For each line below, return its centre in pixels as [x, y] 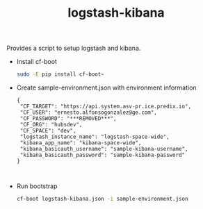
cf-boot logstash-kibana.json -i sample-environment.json [102, 199]
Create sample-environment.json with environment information [106, 87]
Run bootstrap [37, 186]
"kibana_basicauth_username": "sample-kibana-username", [104, 149]
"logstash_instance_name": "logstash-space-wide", [95, 137]
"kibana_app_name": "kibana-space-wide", [81, 143]
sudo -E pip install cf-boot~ [60, 74]
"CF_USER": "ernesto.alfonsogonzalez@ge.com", [88, 112]
